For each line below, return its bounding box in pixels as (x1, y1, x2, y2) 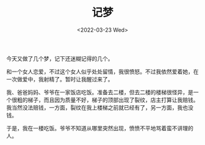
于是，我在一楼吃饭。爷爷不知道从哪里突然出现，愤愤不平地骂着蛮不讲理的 (6, 124, 193, 132)
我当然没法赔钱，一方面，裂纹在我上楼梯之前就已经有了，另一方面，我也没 (6, 103, 193, 111)
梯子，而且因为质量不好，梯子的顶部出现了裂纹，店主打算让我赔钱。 (27, 96, 199, 103)
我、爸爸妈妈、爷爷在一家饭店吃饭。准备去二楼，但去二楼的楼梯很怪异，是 (6, 88, 193, 95)
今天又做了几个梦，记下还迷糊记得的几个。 (6, 54, 113, 62)
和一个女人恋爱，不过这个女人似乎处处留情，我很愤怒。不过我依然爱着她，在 (6, 68, 199, 75)
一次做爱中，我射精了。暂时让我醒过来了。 (6, 75, 113, 83)
